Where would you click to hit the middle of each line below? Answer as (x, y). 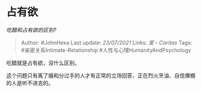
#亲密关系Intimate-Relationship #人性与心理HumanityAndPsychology (106, 50)
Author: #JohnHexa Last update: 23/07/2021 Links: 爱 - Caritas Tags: (106, 42)
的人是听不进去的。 (30, 83)
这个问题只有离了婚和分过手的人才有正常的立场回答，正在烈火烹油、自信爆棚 (101, 75)
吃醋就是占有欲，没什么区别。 (43, 63)
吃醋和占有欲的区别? (31, 30)
